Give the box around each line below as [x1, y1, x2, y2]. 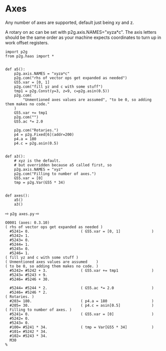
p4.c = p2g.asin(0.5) [14, 140, 58, 146]
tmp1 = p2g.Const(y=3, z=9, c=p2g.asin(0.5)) [14, 88, 110, 94]
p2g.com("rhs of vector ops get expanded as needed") [14, 75, 127, 80]
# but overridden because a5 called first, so [14, 162, 112, 167]
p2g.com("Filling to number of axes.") [14, 171, 97, 176]
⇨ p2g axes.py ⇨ [5, 210, 40, 217]
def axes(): [5, 193, 30, 198]
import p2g [5, 49, 28, 54]
